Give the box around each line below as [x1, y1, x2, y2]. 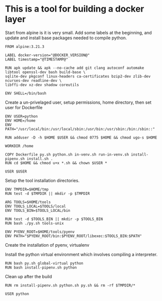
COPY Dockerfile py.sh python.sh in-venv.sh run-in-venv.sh [5, 152, 130, 157]
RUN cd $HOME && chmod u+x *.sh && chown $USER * [5, 160, 108, 165]
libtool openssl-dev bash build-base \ [5, 69, 86, 75]
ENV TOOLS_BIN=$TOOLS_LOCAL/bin [5, 208, 70, 213]
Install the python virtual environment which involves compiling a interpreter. [5, 251, 158, 257]
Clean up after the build [5, 273, 52, 279]
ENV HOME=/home [5, 118, 36, 123]
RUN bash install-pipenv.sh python [5, 265, 77, 270]
